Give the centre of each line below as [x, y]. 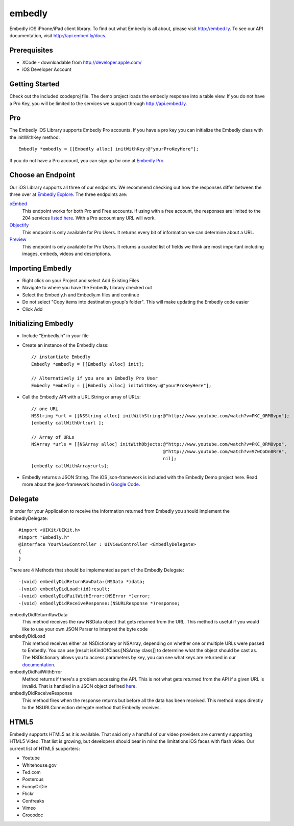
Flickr [28, 794]
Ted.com [31, 772]
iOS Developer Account [47, 69]
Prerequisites [31, 50]
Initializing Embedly [42, 324]
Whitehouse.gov [40, 765]
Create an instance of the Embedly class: [65, 345]
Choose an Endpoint [42, 175]
